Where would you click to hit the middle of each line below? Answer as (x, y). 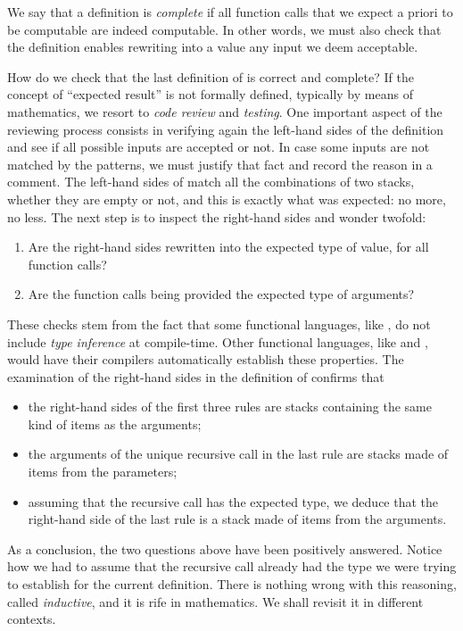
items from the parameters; (103, 472)
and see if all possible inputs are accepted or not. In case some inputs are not (219, 147)
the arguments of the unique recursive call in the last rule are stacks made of (238, 454)
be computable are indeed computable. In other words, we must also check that (224, 29)
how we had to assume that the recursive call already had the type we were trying (232, 566)
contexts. (32, 619)
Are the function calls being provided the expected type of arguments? (221, 294)
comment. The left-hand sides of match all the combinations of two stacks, (211, 182)
